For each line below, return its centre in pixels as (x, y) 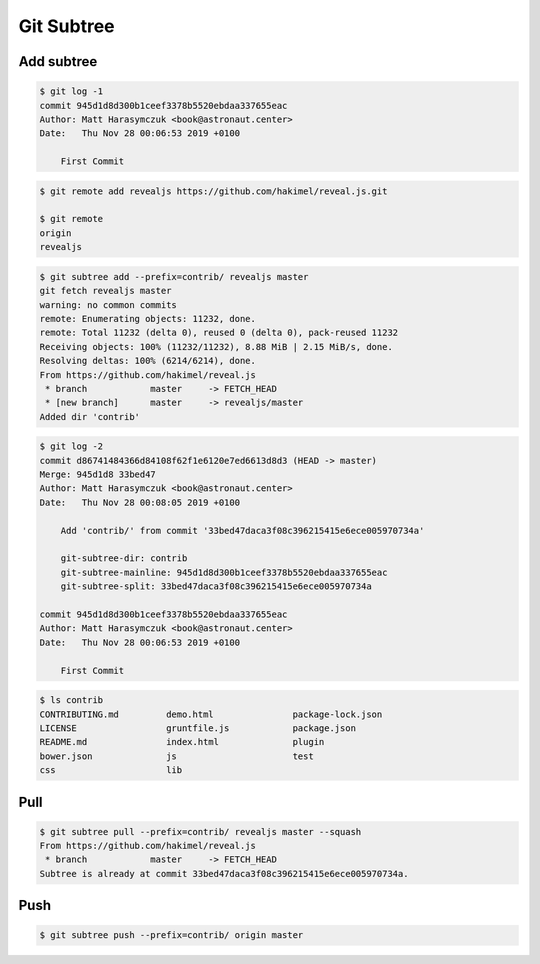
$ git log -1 (71, 91)
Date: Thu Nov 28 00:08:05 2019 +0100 (139, 502)
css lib (111, 770)
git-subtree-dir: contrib (124, 558)
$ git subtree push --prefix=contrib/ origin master (171, 935)
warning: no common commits (108, 304)
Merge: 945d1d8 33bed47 (98, 474)
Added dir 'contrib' (89, 416)
